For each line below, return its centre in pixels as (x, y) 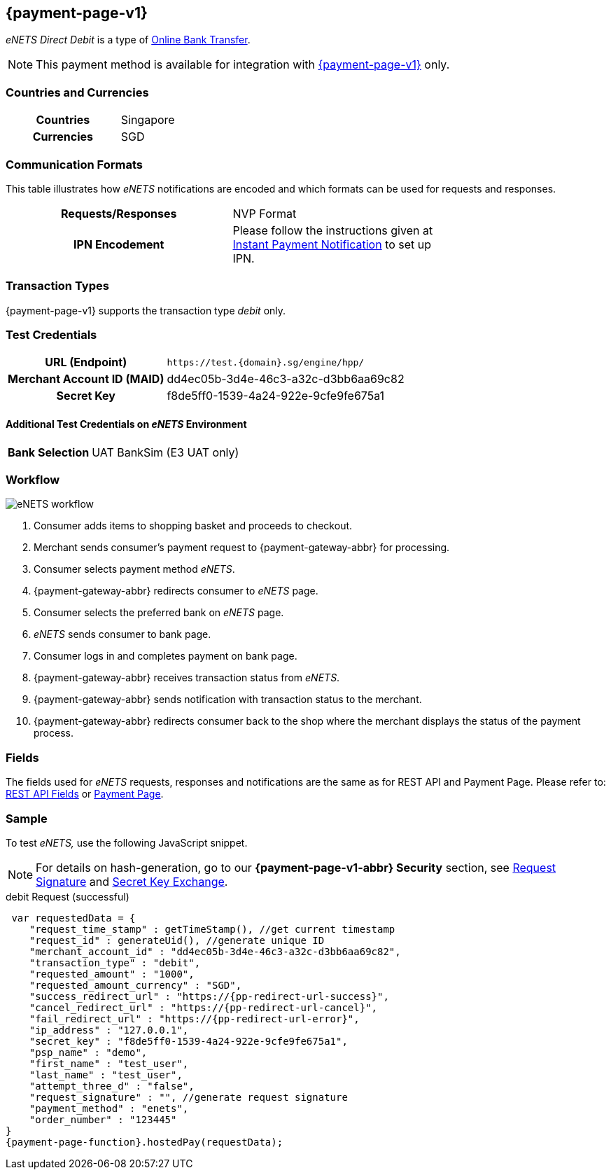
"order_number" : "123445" (103, 1119)
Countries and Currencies (77, 92)
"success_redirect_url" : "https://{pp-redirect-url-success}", (209, 996)
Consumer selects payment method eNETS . (134, 569)
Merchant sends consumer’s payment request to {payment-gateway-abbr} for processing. (242, 548)
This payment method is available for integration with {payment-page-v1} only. (243, 65)
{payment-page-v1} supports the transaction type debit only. (146, 310)
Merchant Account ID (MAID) (86, 379)
